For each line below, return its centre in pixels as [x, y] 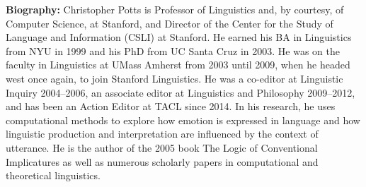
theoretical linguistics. [53, 175]
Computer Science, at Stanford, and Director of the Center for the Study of [170, 23]
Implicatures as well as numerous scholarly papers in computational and [162, 161]
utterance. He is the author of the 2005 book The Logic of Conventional [162, 147]
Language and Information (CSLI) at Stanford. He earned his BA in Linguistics [179, 37]
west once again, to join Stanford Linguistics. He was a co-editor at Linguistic [175, 78]
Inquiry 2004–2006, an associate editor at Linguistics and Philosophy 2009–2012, [181, 92]
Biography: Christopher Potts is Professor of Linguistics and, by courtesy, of [175, 9]
